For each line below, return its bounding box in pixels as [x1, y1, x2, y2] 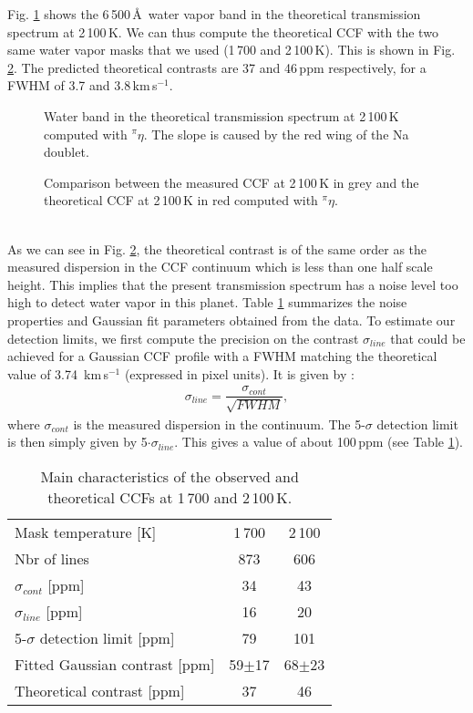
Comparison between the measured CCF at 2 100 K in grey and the [44, 172, 419, 191]
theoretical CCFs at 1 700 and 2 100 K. [47, 486, 293, 508]
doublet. [44, 142, 89, 161]
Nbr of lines [15, 547, 89, 569]
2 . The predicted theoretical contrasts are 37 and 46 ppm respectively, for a [7, 57, 427, 77]
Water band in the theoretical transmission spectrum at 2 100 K [44, 106, 399, 125]
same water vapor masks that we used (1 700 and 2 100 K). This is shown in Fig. [7, 40, 456, 59]
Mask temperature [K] [15, 521, 157, 542]
